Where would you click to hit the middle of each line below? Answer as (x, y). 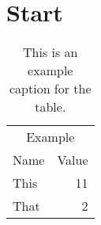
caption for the (50, 89)
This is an (50, 52)
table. (50, 107)
